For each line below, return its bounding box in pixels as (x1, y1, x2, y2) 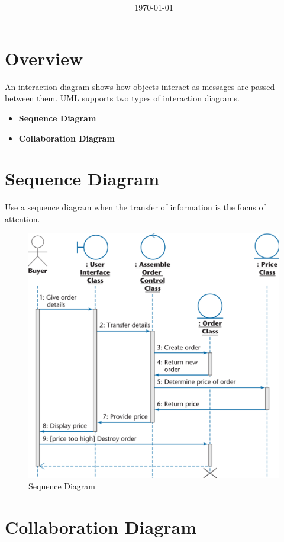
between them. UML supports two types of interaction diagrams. (5, 92, 240, 104)
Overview (5, 46, 83, 70)
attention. (5, 212, 40, 225)
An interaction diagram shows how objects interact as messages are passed (5, 80, 275, 92)
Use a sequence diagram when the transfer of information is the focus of (5, 201, 266, 213)
